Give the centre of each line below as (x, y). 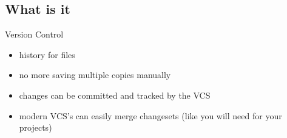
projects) (35, 127)
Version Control (34, 34)
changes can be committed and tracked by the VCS (115, 95)
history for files (47, 54)
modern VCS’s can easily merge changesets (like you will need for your (150, 115)
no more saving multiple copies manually (95, 75)
